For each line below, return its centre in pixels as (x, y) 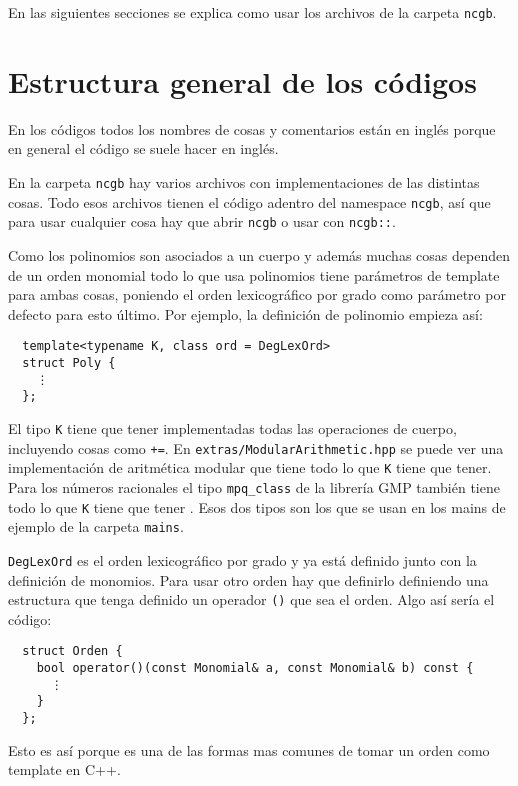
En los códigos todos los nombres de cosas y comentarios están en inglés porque (252, 128)
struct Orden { (72, 651)
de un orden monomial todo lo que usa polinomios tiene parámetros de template (254, 274)
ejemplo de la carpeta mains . (96, 526)
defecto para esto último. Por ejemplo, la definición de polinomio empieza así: (245, 313)
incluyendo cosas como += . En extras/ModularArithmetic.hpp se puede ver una (256, 447)
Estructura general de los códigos (242, 80)
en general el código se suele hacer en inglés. (143, 148)
